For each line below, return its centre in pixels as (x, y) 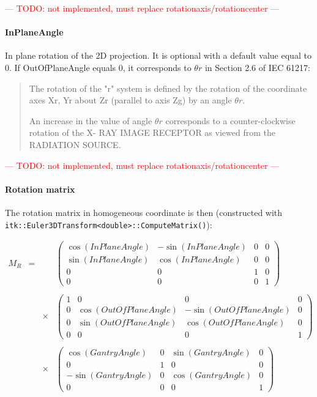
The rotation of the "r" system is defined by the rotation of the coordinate (168, 88)
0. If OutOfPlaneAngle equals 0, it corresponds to (98, 67)
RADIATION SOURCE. (75, 144)
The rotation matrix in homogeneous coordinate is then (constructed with (144, 212)
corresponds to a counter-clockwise (230, 120)
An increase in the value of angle (91, 120)
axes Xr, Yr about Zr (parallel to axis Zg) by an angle (130, 100)
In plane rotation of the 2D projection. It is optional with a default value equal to (158, 55)
